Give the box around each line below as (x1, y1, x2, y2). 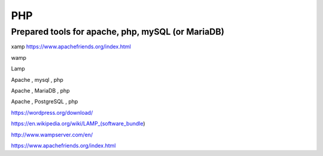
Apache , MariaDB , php (11, 87, 70, 94)
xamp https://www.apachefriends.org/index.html (11, 43, 131, 50)
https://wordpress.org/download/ (11, 109, 93, 116)
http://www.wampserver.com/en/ (11, 131, 93, 138)
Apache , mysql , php (11, 76, 64, 83)
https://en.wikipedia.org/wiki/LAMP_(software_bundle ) (11, 120, 146, 127)
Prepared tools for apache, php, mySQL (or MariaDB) (11, 26, 224, 37)
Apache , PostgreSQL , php (11, 98, 78, 105)
